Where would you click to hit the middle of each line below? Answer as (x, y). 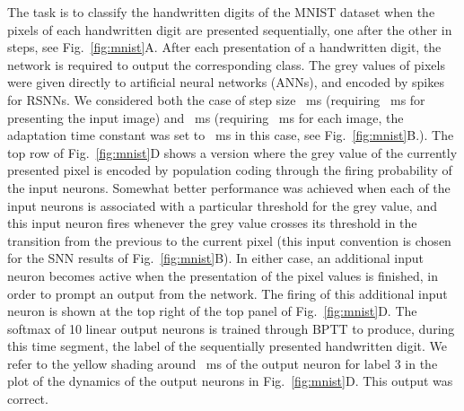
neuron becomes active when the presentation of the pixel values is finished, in (223, 275)
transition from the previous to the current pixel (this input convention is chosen (229, 240)
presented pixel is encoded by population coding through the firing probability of (230, 170)
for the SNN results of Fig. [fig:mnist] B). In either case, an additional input (216, 258)
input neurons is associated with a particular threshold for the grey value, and (222, 205)
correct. (28, 399)
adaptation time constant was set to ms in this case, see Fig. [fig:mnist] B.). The (231, 135)
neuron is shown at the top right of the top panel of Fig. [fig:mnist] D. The (212, 311)
